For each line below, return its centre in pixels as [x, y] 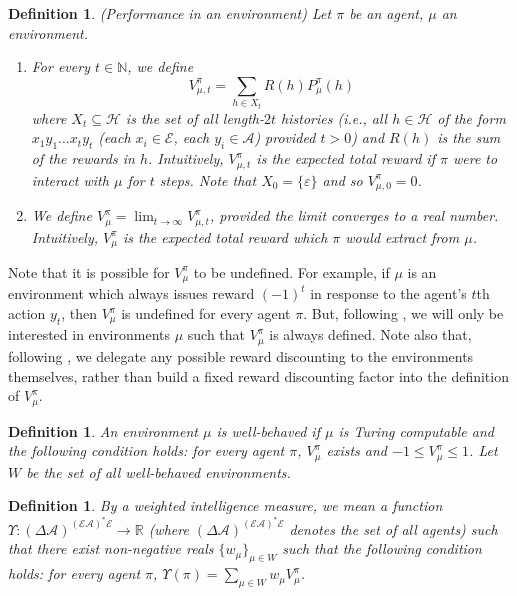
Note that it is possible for [89, 271]
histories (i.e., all [334, 117]
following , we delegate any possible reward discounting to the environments [241, 355]
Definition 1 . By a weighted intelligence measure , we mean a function [225, 505]
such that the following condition [382, 548]
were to [475, 158]
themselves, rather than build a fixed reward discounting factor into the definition [258, 375]
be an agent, [386, 13]
